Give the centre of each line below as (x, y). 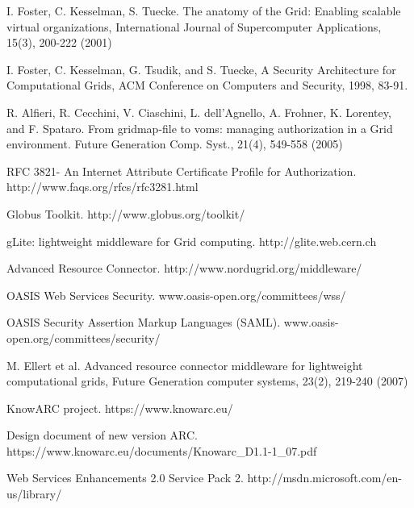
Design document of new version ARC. (102, 435)
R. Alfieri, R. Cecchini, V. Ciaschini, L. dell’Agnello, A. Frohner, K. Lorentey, (199, 112)
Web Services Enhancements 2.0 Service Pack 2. (125, 478)
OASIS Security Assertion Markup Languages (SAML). (144, 322)
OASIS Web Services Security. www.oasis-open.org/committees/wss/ (176, 295)
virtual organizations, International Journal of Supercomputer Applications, (194, 26)
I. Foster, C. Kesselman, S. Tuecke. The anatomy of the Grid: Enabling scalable (204, 10)
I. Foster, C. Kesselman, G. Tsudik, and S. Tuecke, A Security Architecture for (201, 69)
